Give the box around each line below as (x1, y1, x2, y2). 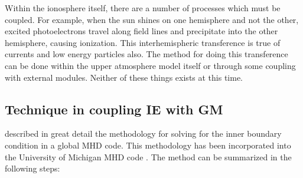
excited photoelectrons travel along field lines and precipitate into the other (5, 25, 278, 37)
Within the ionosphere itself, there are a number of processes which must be (5, 2, 281, 14)
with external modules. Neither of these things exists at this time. (5, 71, 243, 83)
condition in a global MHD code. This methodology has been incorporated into (5, 139, 291, 151)
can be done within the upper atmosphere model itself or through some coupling (5, 59, 296, 71)
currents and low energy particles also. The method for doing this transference (5, 48, 288, 60)
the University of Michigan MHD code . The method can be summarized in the (5, 150, 292, 163)
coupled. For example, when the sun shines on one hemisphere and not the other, (5, 13, 299, 25)
